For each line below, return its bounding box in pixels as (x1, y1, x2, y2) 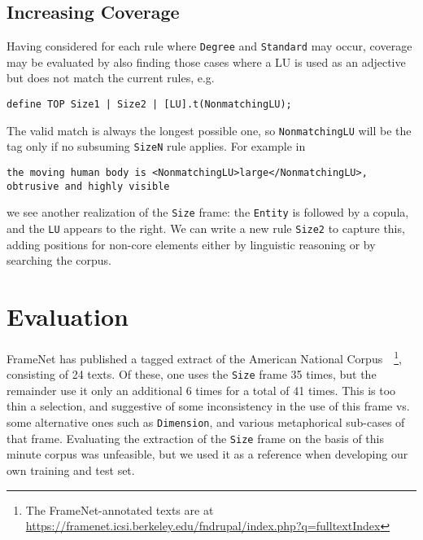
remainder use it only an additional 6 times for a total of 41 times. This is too (7, 381, 396, 398)
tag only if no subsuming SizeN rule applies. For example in (7, 138, 306, 155)
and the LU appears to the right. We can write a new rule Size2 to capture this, (7, 219, 405, 236)
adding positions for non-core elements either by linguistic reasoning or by (7, 235, 376, 252)
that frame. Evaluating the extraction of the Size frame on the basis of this (7, 429, 384, 446)
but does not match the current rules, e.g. (7, 69, 215, 86)
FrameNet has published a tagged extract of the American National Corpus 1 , (7, 347, 402, 367)
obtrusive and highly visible (7, 180, 170, 192)
